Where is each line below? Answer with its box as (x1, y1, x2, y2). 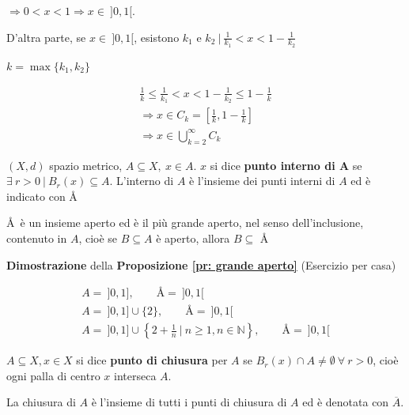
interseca (114, 367, 157, 383)
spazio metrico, (49, 157, 123, 173)
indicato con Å (6, 187, 78, 204)
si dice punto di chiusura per (76, 352, 228, 368)
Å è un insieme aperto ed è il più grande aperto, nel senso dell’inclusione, (6, 214, 364, 231)
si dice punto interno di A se (210, 157, 362, 173)
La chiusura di (6, 394, 76, 410)
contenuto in (6, 229, 67, 246)
